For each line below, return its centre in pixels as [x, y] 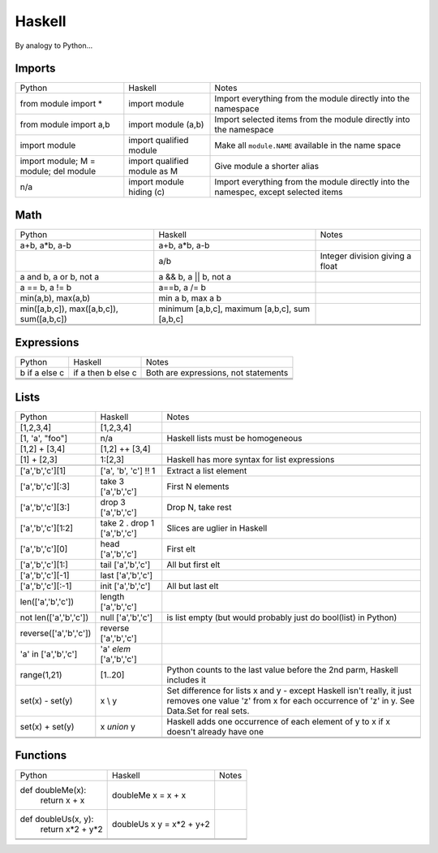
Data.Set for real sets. [208, 711]
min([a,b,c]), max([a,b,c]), [69, 309]
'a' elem [116, 649]
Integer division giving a [366, 256]
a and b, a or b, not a [60, 276]
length [112, 597]
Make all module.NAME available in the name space [308, 145]
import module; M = [58, 161]
